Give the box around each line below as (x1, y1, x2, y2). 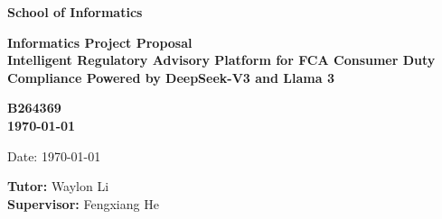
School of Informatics (7, 3, 143, 21)
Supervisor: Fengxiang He (7, 194, 159, 213)
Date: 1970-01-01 (7, 146, 101, 165)
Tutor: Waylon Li (7, 177, 109, 196)
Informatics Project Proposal (7, 32, 193, 51)
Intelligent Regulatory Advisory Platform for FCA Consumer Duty (7, 50, 436, 69)
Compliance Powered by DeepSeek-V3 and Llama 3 (7, 68, 334, 87)
